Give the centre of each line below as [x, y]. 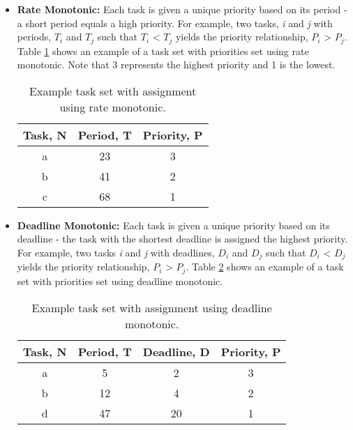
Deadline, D [176, 351]
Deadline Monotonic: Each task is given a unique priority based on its [173, 225]
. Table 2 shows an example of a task [265, 267]
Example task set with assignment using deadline [152, 307]
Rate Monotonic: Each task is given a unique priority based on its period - [182, 9]
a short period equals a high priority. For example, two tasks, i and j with [175, 23]
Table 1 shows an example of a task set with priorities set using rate [163, 51]
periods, [34, 37]
